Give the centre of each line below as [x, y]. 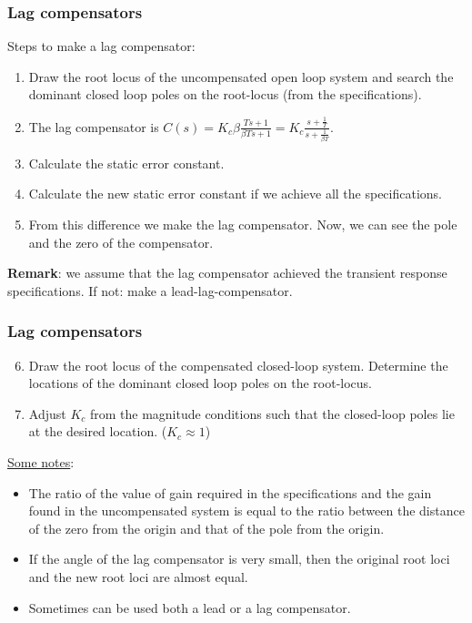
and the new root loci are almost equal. [138, 576]
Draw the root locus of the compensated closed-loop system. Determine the [238, 365]
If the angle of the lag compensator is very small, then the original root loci [239, 559]
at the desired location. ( [98, 431]
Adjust [47, 413]
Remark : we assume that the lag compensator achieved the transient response [227, 273]
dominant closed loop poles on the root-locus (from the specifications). [225, 94]
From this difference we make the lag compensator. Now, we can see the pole [243, 225]
